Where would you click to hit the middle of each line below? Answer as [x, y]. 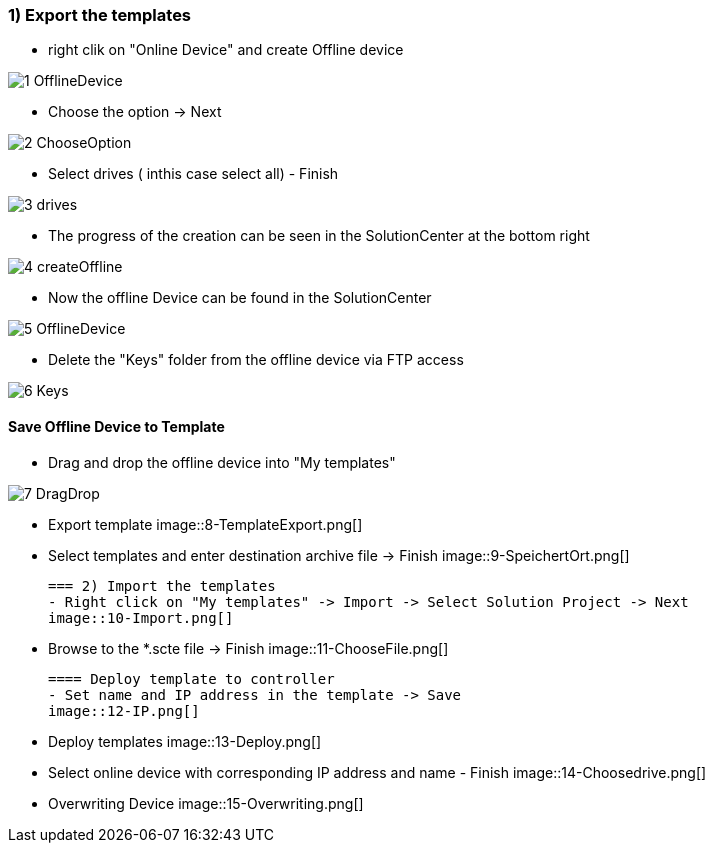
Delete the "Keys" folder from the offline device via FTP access [256, 360]
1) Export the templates [100, 15]
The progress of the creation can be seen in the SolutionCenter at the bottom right [319, 236]
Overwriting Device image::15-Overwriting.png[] [206, 803]
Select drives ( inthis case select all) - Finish [193, 174]
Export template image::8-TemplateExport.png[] [205, 524]
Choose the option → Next [135, 112]
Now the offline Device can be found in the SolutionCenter [240, 298]
